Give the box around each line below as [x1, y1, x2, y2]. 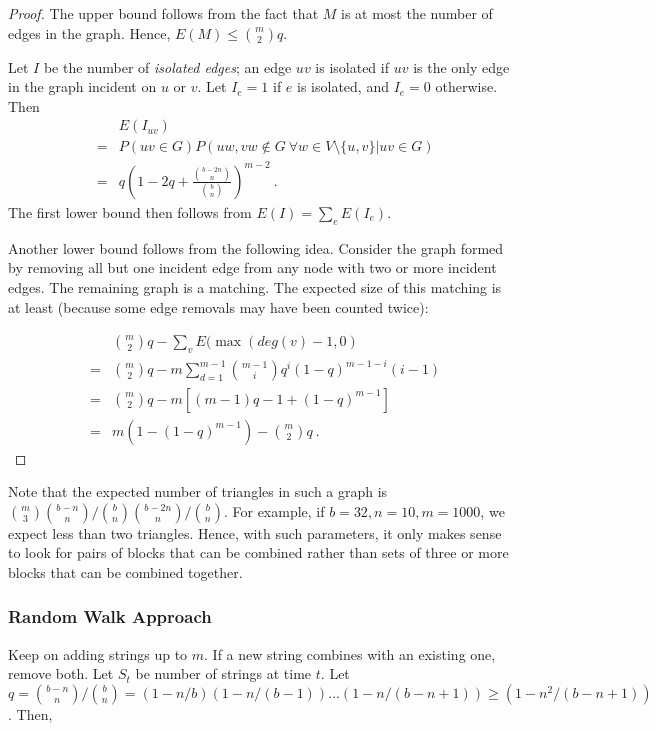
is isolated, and [297, 76, 389, 97]
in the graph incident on [8, 76, 157, 97]
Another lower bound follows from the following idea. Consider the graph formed [8, 237, 504, 258]
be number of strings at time [135, 663, 312, 684]
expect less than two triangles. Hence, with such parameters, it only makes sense [8, 522, 502, 543]
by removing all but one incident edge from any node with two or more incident [8, 257, 497, 278]
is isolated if [315, 56, 389, 77]
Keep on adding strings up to [8, 643, 188, 664]
